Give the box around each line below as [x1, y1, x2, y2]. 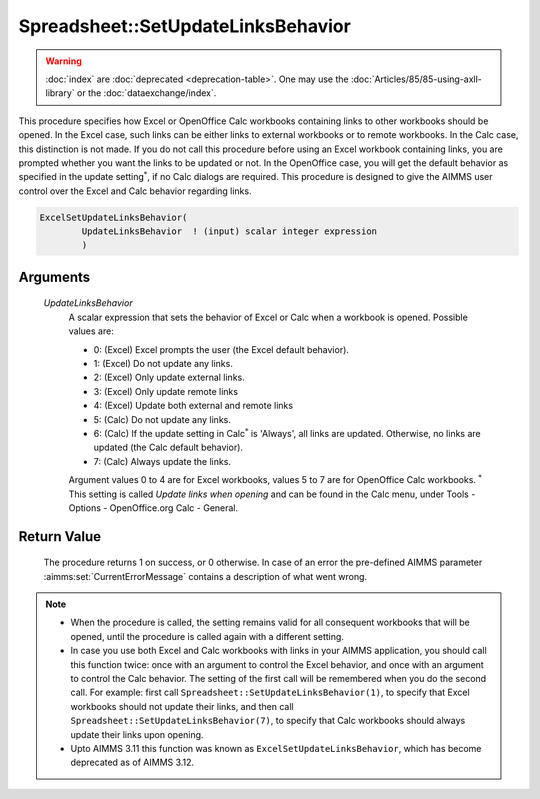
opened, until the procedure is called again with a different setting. [70, 630, 345, 642]
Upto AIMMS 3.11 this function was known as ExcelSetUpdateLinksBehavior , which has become [70, 743, 482, 754]
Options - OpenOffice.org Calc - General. [68, 501, 239, 514]
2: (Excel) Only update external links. [93, 371, 245, 384]
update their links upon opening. [70, 728, 204, 740]
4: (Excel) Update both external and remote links [93, 400, 294, 412]
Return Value [18, 528, 102, 545]
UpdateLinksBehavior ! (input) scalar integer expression [81, 226, 378, 237]
